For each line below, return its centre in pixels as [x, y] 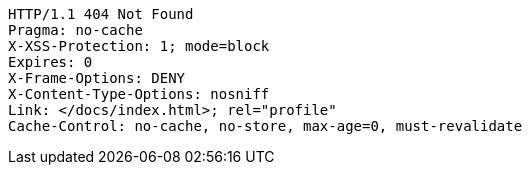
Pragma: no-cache [75, 30]
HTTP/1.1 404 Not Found [101, 14]
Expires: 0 [50, 62]
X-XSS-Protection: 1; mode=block [139, 46]
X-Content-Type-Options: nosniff [139, 94]
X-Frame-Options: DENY [97, 78]
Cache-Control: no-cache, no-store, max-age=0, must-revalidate [265, 126]
